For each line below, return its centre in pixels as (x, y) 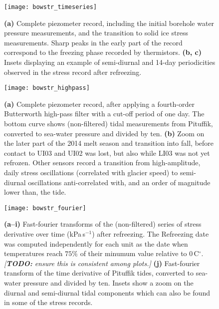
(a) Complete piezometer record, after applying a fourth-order (99, 104)
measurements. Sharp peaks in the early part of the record (93, 42)
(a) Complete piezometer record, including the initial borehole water (109, 23)
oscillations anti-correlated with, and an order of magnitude (119, 182)
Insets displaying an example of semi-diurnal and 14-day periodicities (110, 62)
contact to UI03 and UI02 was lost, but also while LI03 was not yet (107, 153)
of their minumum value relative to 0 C (139, 253)
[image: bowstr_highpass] (47, 88)
